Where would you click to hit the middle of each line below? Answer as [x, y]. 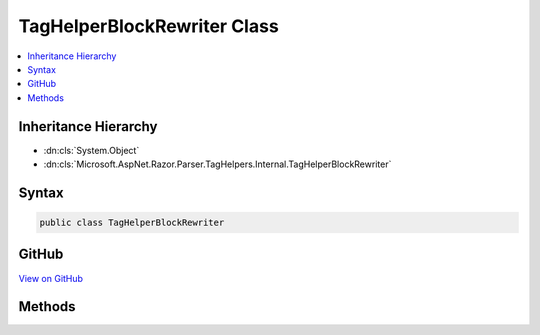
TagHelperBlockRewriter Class [148, 26]
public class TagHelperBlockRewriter [132, 223]
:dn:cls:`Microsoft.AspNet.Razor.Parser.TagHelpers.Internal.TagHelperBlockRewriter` [217, 164]
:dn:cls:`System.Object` [91, 150]
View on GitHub [51, 278]
